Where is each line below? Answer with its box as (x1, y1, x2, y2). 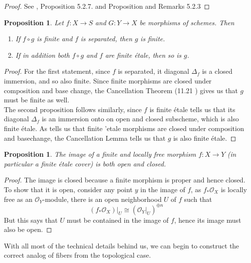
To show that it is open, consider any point (4, 184, 133, 194)
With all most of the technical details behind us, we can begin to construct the (4, 240, 239, 250)
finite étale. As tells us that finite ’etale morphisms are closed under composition (4, 123, 244, 133)
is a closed (202, 66, 233, 76)
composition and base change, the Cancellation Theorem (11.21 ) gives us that (4, 85, 238, 95)
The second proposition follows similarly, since (4, 104, 142, 114)
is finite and (36, 33, 72, 44)
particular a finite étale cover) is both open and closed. (4, 158, 166, 168)
